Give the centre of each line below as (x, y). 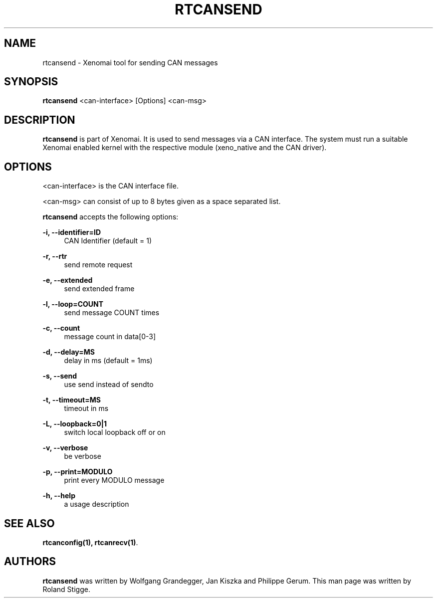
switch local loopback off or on (115, 432)
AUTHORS (30, 562)
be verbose (83, 456)
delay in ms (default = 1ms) (108, 361)
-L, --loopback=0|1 (75, 424)
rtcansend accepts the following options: (110, 217)
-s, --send (60, 376)
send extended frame (99, 289)
